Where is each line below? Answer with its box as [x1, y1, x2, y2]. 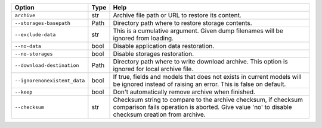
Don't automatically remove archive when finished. [113, 88, 256, 96]
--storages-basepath [14, 20, 71, 26]
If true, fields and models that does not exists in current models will [113, 73, 302, 81]
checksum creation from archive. [113, 110, 206, 119]
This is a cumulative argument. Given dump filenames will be [113, 27, 283, 35]
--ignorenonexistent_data [14, 77, 85, 84]
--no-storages [14, 50, 53, 57]
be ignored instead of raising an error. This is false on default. [113, 80, 286, 88]
